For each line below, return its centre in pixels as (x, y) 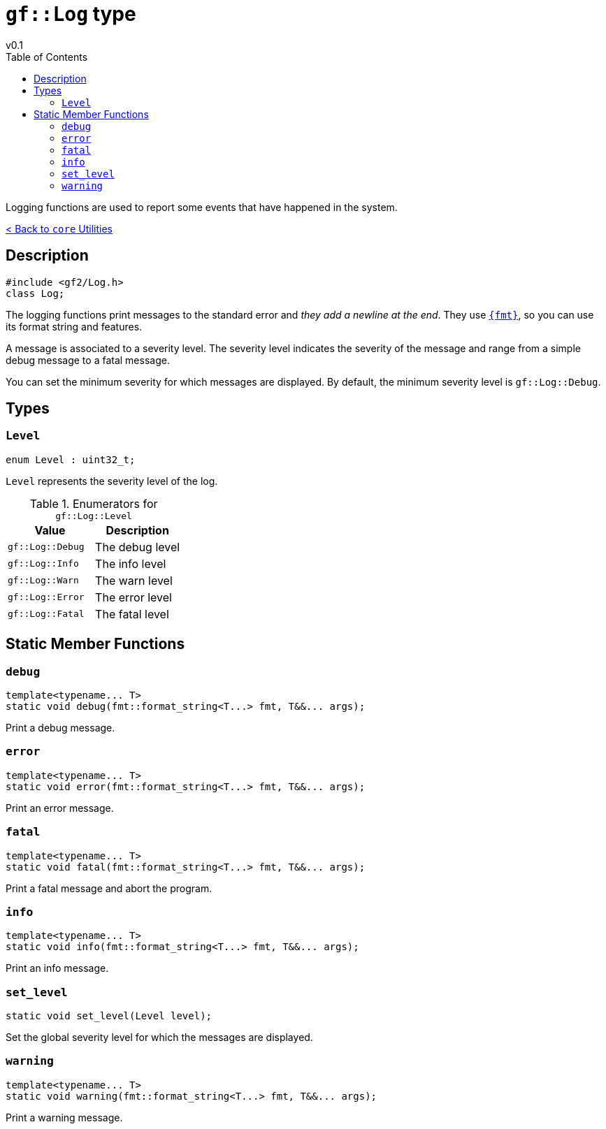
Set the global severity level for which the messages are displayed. (159, 1037)
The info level (131, 563)
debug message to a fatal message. (88, 360)
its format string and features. (74, 326)
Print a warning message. (64, 1117)
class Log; (35, 293)
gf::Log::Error (46, 597)
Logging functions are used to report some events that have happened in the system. (202, 207)
